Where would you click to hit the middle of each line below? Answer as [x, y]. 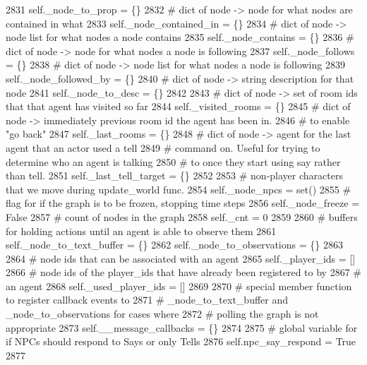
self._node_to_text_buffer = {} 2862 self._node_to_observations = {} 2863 [174, 245]
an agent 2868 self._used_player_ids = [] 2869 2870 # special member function [179, 286]
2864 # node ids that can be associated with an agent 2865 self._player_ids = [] [181, 258]
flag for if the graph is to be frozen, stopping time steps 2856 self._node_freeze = [183, 203]
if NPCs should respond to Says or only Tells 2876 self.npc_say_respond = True [181, 341]
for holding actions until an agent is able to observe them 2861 [141, 231]
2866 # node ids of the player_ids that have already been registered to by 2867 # [183, 272]
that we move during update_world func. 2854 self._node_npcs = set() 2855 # [179, 189]
